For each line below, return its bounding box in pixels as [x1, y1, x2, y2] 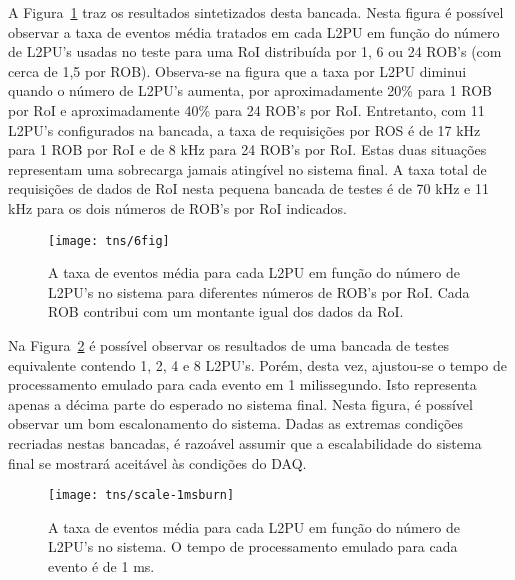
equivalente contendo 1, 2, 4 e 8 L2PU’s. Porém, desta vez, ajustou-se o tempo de [8, 354, 508, 375]
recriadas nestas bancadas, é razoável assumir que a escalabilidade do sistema [8, 432, 482, 453]
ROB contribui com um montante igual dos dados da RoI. [48, 301, 404, 322]
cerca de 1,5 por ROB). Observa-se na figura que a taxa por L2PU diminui [8, 60, 467, 81]
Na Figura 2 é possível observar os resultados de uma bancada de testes [8, 334, 450, 355]
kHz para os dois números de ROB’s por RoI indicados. [8, 197, 348, 218]
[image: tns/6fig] [48, 233, 170, 248]
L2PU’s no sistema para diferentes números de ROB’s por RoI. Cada [48, 281, 470, 302]
